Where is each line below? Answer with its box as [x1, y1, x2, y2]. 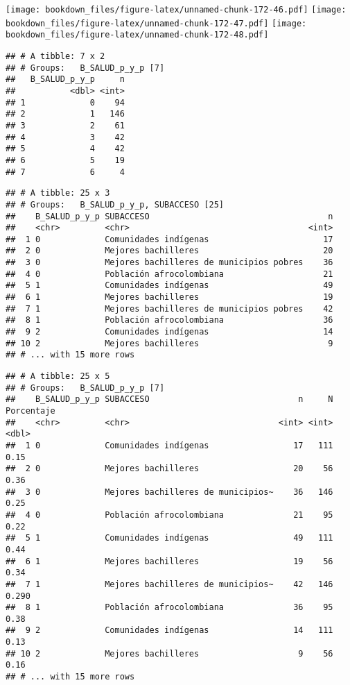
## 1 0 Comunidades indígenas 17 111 [6, 440, 333, 450]
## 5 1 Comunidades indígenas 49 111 [6, 533, 333, 543]
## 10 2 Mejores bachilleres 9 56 [6, 648, 333, 659]
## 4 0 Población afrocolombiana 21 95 [6, 509, 333, 520]
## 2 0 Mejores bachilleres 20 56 [6, 464, 333, 474]
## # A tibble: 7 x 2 [6, 51, 105, 61]
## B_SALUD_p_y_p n [6, 74, 125, 85]
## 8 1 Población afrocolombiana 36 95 [6, 602, 333, 613]
